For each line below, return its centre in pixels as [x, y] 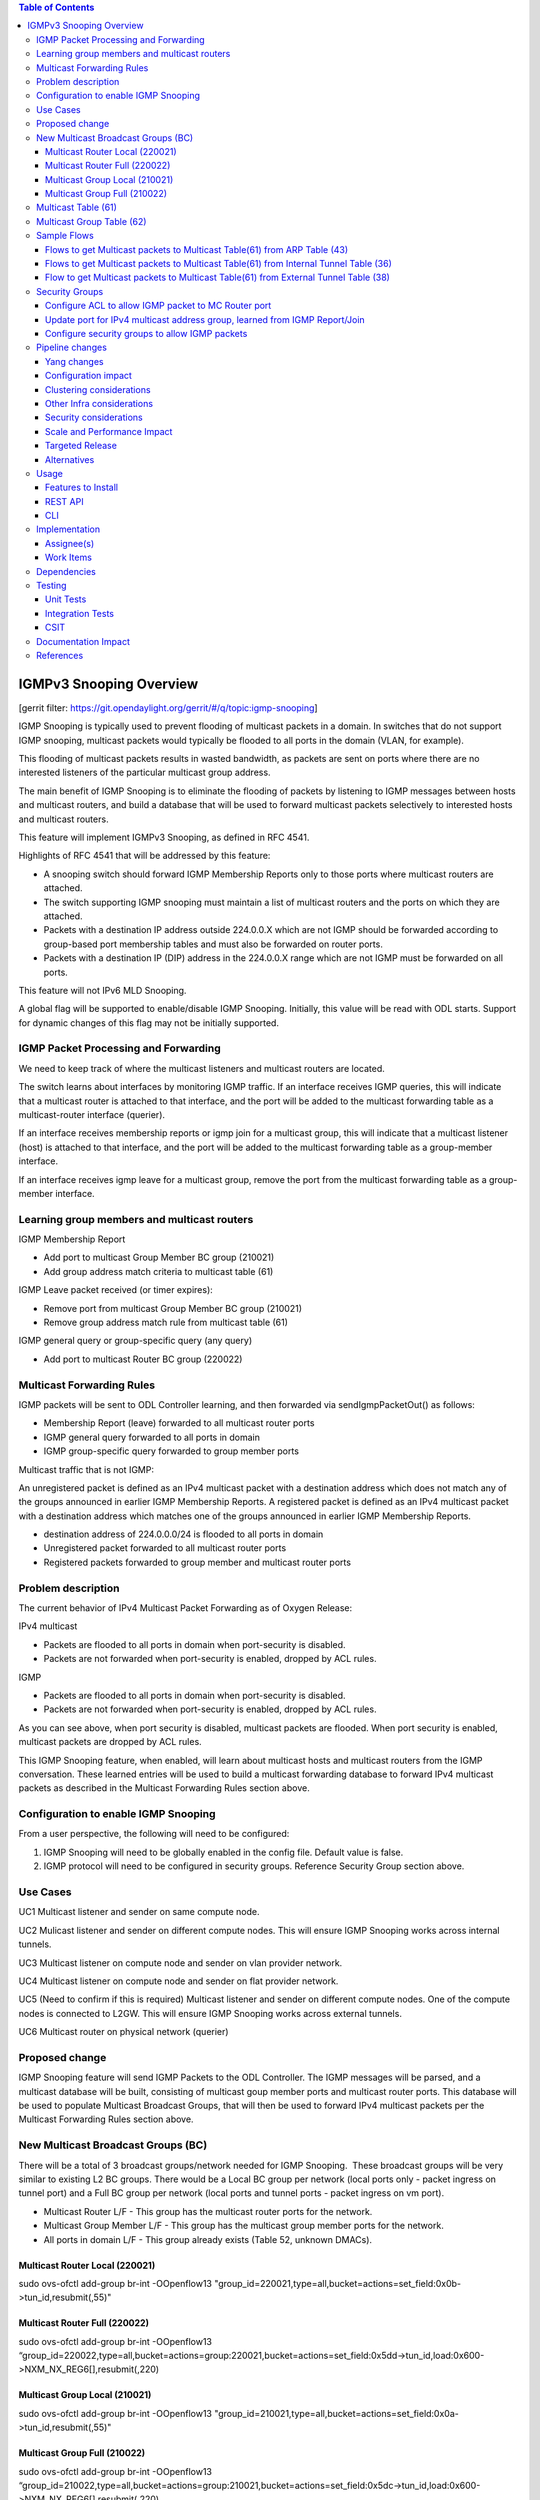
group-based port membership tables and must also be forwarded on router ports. [213, 944]
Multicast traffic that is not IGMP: [86, 1469]
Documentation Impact [83, 641]
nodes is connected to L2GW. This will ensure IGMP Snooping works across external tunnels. [210, 2013]
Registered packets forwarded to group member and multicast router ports [197, 1562]
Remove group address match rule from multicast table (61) [166, 1322]
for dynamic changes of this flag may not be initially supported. [149, 1022]
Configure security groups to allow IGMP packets [146, 333]
